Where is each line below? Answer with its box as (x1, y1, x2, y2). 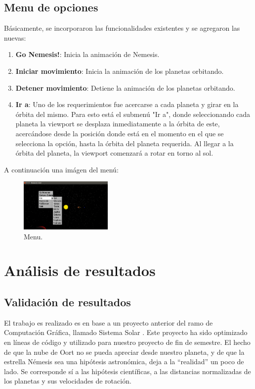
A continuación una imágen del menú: (4, 164, 119, 174)
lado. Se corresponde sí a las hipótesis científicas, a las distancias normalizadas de (4, 366, 251, 376)
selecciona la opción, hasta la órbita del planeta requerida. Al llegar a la (15, 138, 234, 148)
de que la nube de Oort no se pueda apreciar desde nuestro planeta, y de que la (4, 346, 245, 357)
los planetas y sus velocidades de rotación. (4, 376, 131, 386)
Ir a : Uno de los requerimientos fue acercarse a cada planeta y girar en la (15, 99, 239, 110)
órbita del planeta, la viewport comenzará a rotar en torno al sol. (15, 148, 213, 158)
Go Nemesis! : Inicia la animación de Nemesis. (15, 49, 160, 59)
